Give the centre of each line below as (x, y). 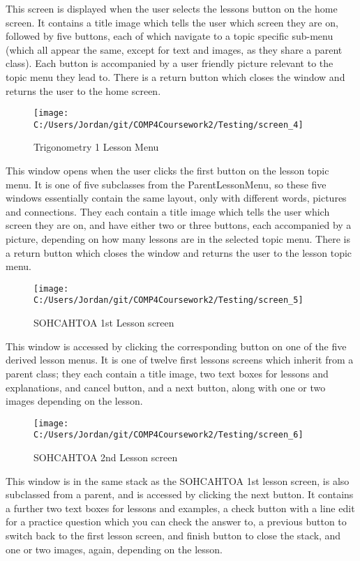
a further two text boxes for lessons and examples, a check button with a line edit (180, 508)
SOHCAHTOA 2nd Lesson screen (106, 457)
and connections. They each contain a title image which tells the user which (168, 211)
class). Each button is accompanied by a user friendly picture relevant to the (170, 63)
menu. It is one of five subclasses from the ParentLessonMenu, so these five (166, 184)
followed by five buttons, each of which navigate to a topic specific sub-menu (170, 36)
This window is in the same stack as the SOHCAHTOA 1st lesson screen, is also (178, 480)
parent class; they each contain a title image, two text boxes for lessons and (167, 373)
